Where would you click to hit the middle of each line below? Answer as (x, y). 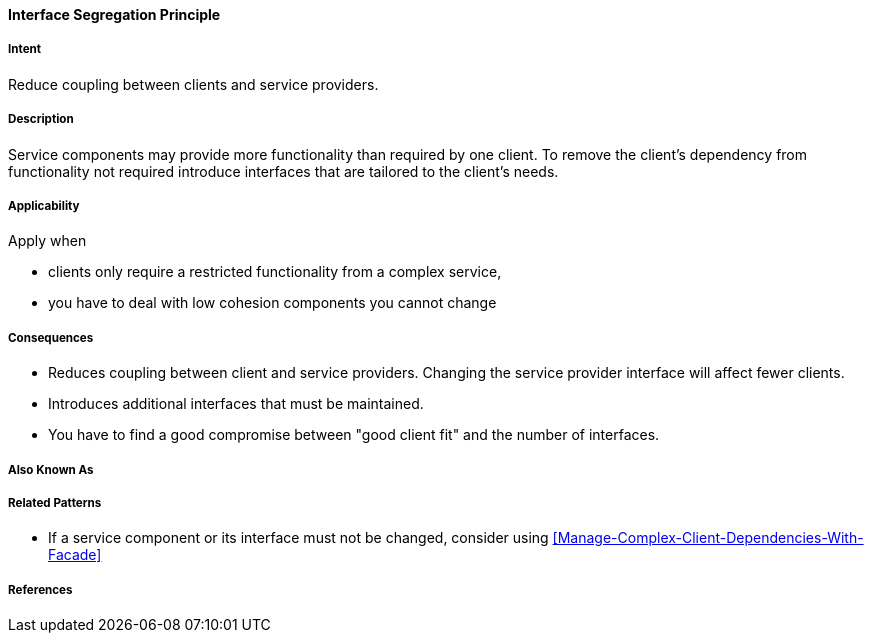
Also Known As (51, 469)
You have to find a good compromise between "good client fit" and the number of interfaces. (354, 435)
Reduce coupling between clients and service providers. (193, 84)
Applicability (44, 205)
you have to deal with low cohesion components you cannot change (272, 303)
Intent (25, 49)
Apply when (47, 241)
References (40, 589)
